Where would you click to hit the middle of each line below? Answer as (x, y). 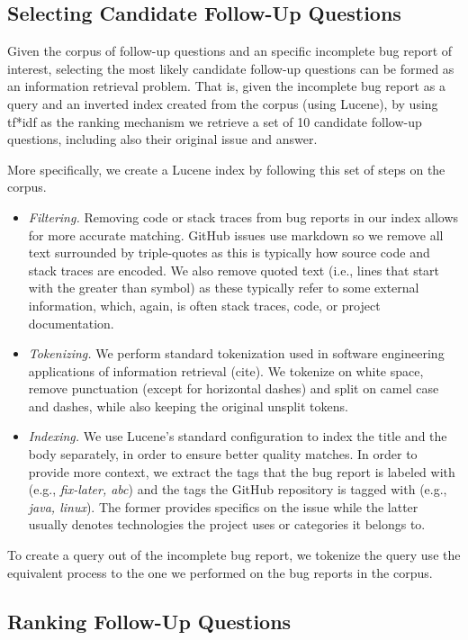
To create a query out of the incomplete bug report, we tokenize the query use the (234, 555)
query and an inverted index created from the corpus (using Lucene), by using (223, 103)
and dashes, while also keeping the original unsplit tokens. (188, 406)
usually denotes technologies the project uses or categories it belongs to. (227, 524)
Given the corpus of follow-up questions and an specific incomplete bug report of (230, 51)
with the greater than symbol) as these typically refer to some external (224, 288)
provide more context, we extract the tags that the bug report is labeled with (242, 471)
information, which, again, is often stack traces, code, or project (204, 305)
